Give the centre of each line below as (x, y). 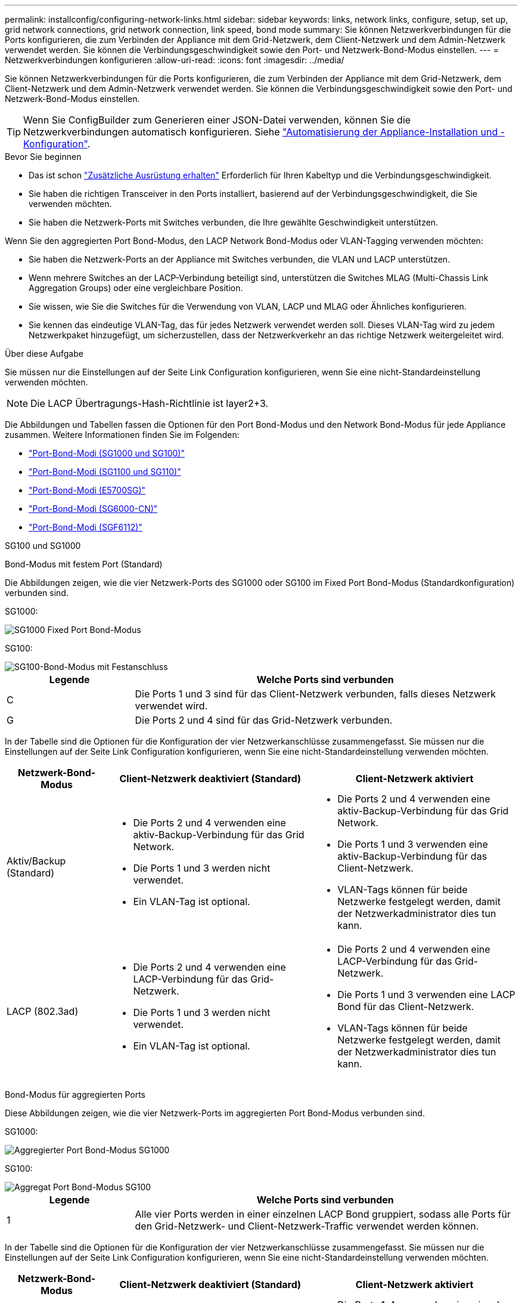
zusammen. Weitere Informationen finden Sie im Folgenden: (122, 435)
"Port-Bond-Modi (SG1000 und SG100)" (107, 453)
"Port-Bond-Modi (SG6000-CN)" (93, 509)
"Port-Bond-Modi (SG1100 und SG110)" (105, 472)
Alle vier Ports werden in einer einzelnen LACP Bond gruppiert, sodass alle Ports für (323, 1214)
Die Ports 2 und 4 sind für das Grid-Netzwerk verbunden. (264, 720)
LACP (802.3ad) (43, 1011)
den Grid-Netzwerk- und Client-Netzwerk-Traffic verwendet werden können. (307, 1226)
